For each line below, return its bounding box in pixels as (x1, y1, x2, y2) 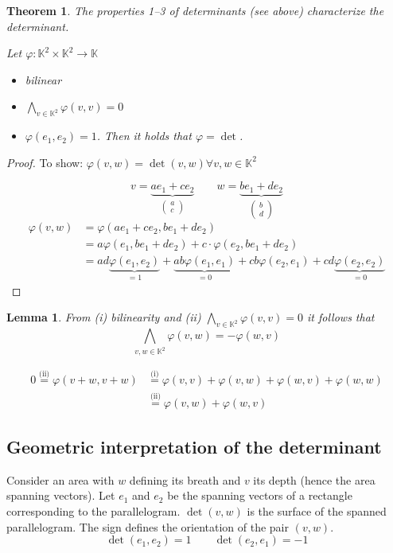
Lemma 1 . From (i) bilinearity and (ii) (6, 309, 201, 325)
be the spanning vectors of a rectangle (167, 487, 352, 504)
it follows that (307, 309, 375, 325)
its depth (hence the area (253, 471, 375, 488)
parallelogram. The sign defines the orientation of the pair (6, 518, 289, 535)
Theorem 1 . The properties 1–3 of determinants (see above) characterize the (6, 2, 384, 18)
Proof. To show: (6, 154, 84, 170)
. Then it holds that (96, 127, 192, 144)
